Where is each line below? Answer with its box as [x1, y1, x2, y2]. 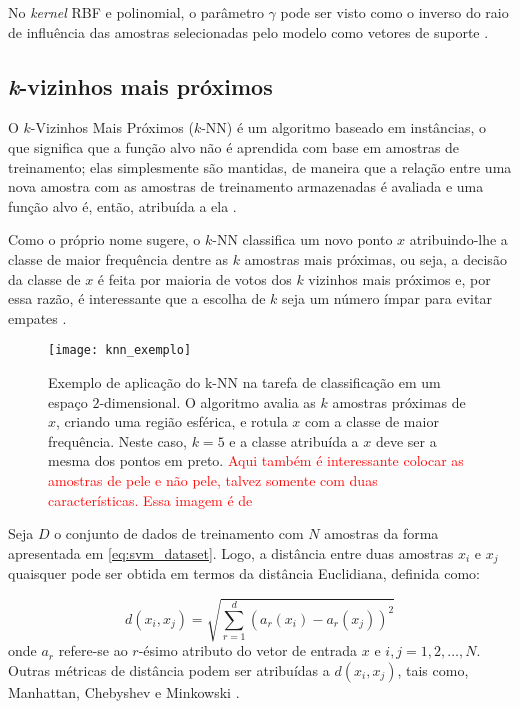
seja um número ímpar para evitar [282, 288, 492, 309]
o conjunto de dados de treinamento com [54, 523, 304, 544]
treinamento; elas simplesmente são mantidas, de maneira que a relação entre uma [8, 156, 512, 177]
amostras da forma [324, 523, 439, 544]
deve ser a [375, 430, 437, 451]
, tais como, [397, 659, 469, 680]
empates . [8, 307, 67, 328]
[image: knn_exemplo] [48, 343, 192, 358]
